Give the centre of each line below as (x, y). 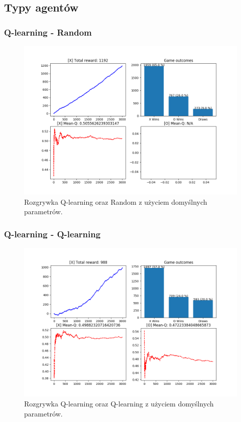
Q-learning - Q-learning (52, 234)
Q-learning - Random (48, 32)
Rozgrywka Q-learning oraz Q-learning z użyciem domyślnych (119, 403)
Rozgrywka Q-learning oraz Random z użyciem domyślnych (116, 201)
